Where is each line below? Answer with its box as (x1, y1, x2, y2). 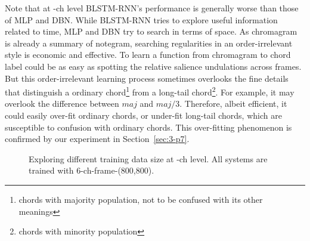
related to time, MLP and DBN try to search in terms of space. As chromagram (5, 25, 297, 38)
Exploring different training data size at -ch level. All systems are (29, 152, 268, 165)
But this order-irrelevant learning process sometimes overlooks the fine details (5, 72, 289, 84)
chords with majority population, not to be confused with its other (18, 193, 263, 205)
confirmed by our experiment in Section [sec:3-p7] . (5, 132, 190, 145)
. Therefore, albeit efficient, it (179, 97, 287, 110)
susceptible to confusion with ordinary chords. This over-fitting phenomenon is (5, 120, 292, 133)
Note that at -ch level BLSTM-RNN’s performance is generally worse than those (5, 2, 299, 14)
